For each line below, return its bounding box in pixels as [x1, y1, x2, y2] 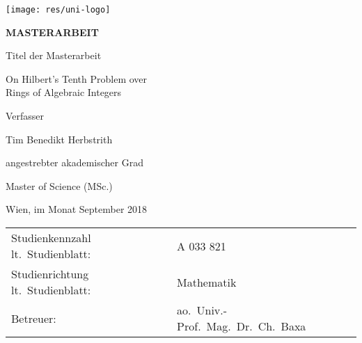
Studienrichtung [11, 266, 89, 282]
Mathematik [177, 273, 237, 290]
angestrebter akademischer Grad [6, 155, 143, 170]
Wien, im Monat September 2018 [6, 202, 148, 216]
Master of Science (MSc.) [6, 178, 113, 193]
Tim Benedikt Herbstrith [6, 131, 113, 146]
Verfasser [6, 109, 45, 123]
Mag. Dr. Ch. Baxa [206, 318, 306, 334]
